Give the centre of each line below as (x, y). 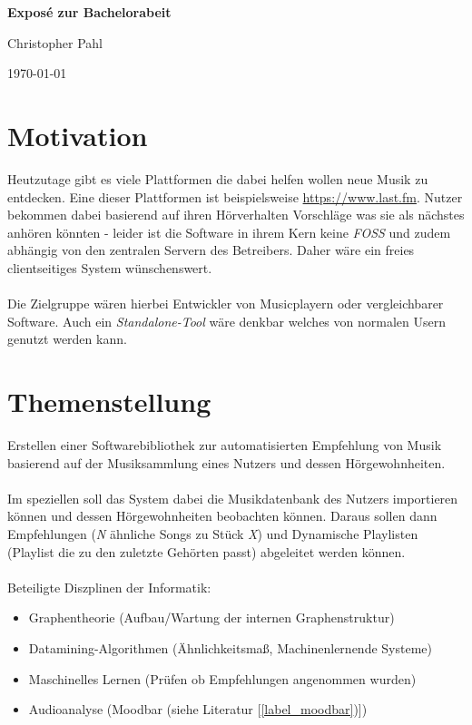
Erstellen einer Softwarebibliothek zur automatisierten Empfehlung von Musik (225, 444)
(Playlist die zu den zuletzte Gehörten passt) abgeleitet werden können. (206, 551)
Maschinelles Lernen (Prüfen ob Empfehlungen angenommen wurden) (222, 678)
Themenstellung (109, 402)
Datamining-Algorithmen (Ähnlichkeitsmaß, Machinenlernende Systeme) (230, 647)
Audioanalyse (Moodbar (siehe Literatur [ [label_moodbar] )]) (198, 709)
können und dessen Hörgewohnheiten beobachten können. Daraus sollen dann (222, 516)
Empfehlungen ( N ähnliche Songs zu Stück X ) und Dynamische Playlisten (213, 533)
